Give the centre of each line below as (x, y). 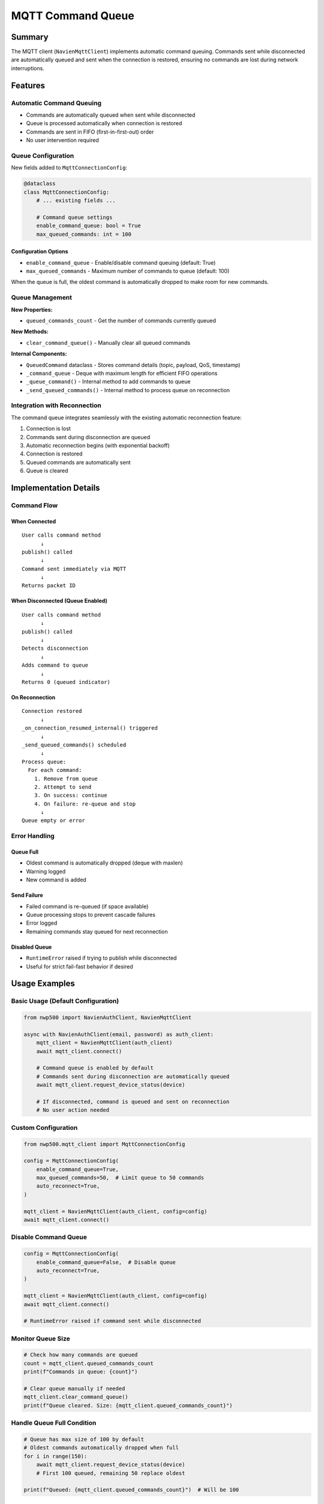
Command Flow (34, 505)
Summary (30, 37)
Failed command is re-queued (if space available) (87, 906)
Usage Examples (43, 984)
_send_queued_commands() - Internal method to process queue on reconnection (128, 390)
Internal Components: (39, 354)
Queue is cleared (47, 471)
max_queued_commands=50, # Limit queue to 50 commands (120, 1178)
